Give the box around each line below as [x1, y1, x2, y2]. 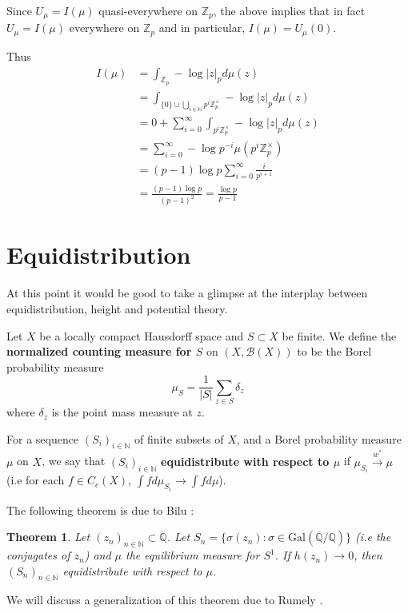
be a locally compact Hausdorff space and [39, 327, 244, 344]
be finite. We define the [282, 327, 397, 344]
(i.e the [355, 528, 391, 545]
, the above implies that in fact [213, 2, 366, 18]
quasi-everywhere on [98, 2, 198, 18]
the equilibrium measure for [126, 547, 260, 563]
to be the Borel [297, 343, 372, 360]
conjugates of [6, 547, 70, 563]
